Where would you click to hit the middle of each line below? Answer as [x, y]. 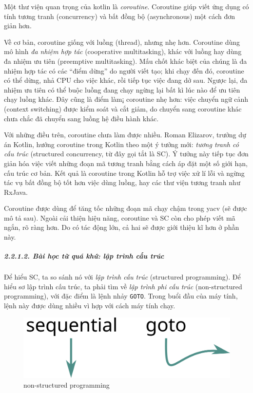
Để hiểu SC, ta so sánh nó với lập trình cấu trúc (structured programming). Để [122, 277]
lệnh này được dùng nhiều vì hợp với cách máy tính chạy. [90, 306]
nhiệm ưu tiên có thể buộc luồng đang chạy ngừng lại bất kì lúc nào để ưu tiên [122, 89]
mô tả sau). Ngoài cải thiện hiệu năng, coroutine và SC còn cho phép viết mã [120, 217]
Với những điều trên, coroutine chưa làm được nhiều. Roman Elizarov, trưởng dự [125, 135]
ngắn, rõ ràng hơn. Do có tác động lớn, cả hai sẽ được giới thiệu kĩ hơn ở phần [122, 227]
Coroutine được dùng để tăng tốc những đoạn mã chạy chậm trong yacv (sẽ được [126, 208]
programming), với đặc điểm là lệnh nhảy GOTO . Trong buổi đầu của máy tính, [121, 296]
